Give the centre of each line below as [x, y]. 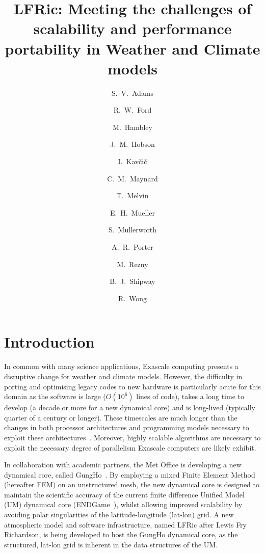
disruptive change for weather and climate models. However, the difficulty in [123, 376]
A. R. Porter [132, 247]
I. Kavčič [132, 161]
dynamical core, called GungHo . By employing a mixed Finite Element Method [130, 474]
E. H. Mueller [132, 212]
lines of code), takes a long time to [190, 396]
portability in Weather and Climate [132, 48]
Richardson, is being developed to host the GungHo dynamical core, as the [121, 534]
